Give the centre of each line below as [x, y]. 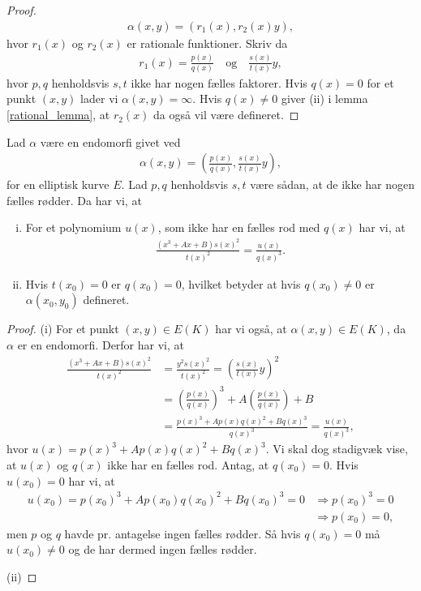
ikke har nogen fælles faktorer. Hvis [219, 82]
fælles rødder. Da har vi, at [74, 200]
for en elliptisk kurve [58, 184]
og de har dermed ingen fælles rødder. [163, 549]
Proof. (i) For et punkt [63, 329]
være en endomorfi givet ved [110, 141]
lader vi [99, 98]
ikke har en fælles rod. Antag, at [188, 464]
